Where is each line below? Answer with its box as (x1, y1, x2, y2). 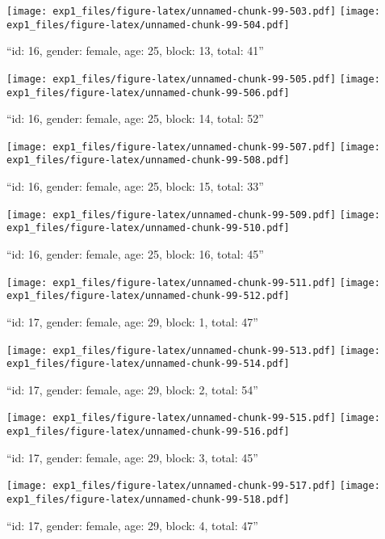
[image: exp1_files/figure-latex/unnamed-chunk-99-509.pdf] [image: (6, 208, 380, 221)
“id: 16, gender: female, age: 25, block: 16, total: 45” (6, 246, 264, 263)
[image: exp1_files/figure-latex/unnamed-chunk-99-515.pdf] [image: (6, 412, 380, 424)
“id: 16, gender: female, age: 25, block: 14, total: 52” (6, 110, 264, 127)
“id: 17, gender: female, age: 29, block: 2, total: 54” (6, 381, 258, 398)
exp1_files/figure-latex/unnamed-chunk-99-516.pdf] (6, 426, 290, 438)
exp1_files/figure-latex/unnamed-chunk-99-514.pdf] (6, 358, 290, 370)
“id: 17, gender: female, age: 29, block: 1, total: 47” (6, 313, 258, 330)
